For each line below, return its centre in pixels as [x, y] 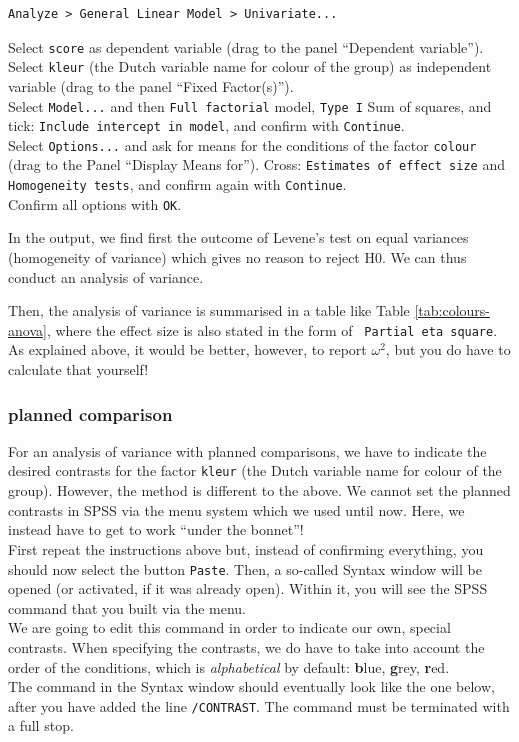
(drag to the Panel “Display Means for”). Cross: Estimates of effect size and [256, 164]
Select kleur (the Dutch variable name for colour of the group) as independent [250, 66]
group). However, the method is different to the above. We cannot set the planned [259, 490]
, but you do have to [448, 349]
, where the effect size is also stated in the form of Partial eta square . [272, 329]
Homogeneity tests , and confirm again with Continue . [177, 184]
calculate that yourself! [78, 369]
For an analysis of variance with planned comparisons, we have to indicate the [247, 450]
